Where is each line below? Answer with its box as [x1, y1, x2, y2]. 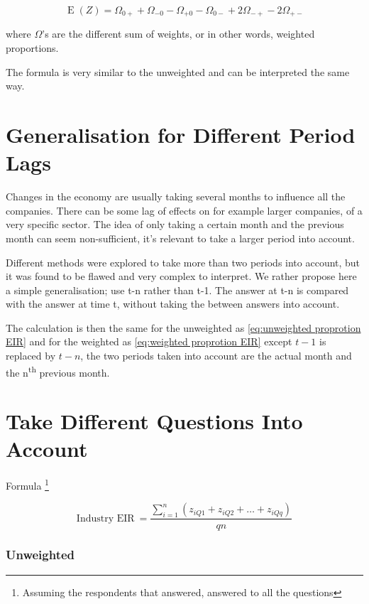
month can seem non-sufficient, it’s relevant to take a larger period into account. [6, 230, 355, 245]
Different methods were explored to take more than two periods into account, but [6, 254, 360, 269]
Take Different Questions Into [6, 406, 303, 436]
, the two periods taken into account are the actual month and [80, 348, 352, 363]
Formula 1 [6, 476, 49, 492]
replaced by [6, 348, 56, 363]
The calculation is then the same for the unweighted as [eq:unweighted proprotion [6, 320, 361, 335]
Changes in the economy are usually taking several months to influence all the [6, 189, 346, 204]
